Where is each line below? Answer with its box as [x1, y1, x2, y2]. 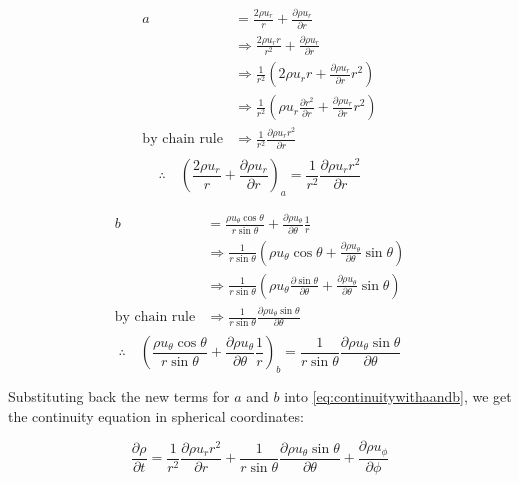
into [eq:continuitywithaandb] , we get [284, 386, 512, 407]
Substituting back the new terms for [8, 386, 230, 407]
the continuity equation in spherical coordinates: [8, 405, 304, 426]
